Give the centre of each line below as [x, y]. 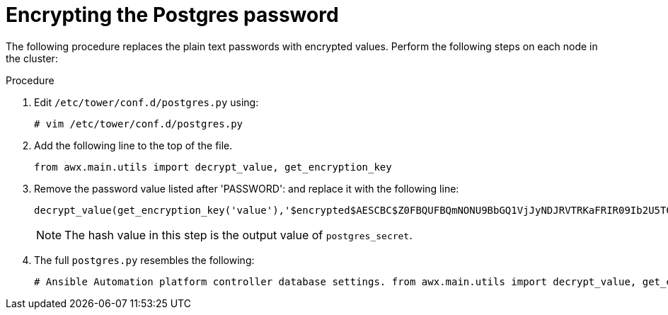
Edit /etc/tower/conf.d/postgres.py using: [146, 102]
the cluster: [32, 58]
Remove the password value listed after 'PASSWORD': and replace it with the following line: [247, 188]
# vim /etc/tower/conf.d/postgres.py [139, 124]
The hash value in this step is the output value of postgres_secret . [238, 235]
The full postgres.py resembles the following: [144, 260]
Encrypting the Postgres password [172, 15]
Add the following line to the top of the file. [133, 145]
